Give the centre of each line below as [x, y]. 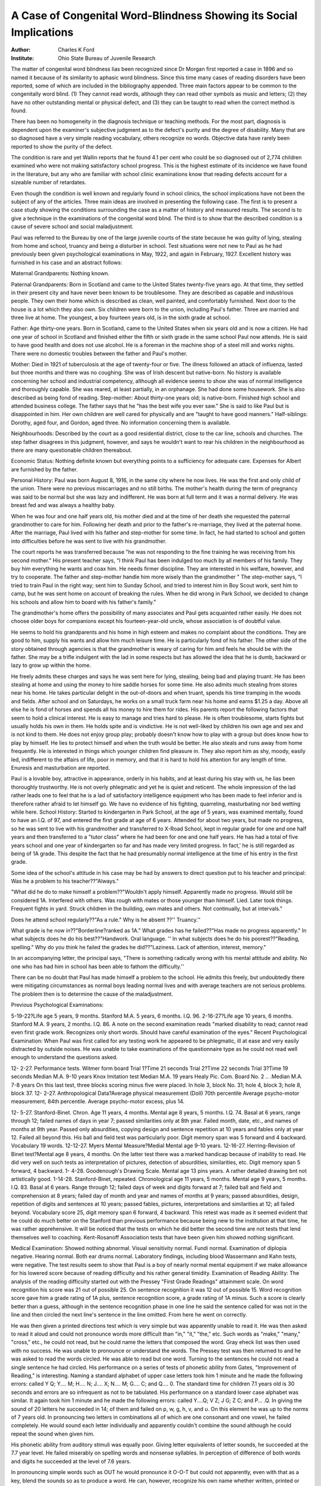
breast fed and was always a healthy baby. [63, 505]
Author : [21, 50]
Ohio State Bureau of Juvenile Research [107, 58]
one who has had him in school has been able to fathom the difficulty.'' [97, 966]
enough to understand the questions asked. [64, 1057]
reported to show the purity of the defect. [62, 146]
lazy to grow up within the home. [51, 665]
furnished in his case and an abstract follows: [67, 262]
